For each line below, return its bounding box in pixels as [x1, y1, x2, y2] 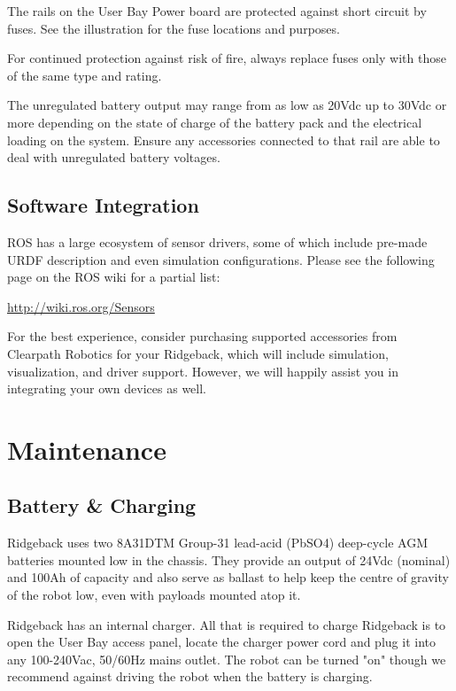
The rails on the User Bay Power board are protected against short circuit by [7, 2, 427, 19]
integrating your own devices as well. [7, 379, 206, 398]
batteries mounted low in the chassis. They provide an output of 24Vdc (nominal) [7, 550, 451, 569]
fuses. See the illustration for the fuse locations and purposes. [7, 19, 340, 37]
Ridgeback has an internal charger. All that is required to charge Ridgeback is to [7, 615, 446, 633]
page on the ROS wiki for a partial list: [7, 268, 220, 286]
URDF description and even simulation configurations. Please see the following [7, 250, 435, 268]
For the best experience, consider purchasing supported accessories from [7, 327, 398, 345]
